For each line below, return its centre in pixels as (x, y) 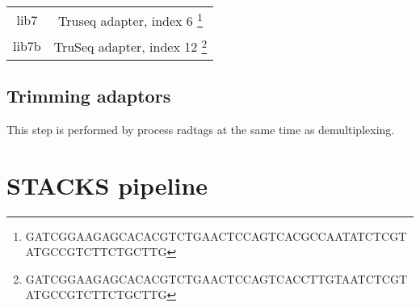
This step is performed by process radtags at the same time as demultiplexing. (201, 129)
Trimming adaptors (89, 96)
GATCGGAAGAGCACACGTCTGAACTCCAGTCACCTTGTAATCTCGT (216, 278)
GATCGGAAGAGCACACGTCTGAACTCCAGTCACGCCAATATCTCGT (216, 236)
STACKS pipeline (107, 185)
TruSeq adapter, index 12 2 (130, 46)
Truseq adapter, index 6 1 (130, 20)
